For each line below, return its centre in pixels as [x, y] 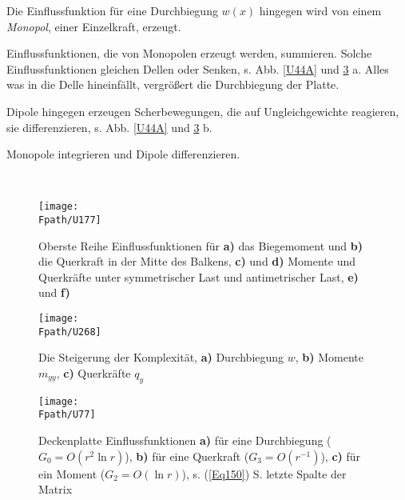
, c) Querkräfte [93, 372]
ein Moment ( [72, 473]
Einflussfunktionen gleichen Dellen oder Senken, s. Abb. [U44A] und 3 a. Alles [198, 68]
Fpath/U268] [70, 332]
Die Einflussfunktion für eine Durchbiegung [112, 10]
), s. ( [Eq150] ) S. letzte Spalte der [264, 473]
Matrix [56, 489]
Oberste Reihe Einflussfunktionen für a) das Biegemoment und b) [201, 245]
